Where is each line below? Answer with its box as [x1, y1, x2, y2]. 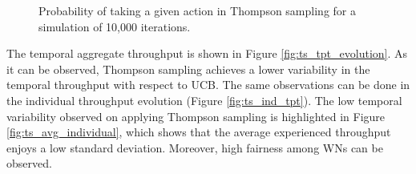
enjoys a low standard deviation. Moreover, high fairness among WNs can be [6, 139, 383, 156]
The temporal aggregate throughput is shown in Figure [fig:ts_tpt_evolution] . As [6, 45, 408, 62]
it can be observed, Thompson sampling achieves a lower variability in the [6, 60, 370, 77]
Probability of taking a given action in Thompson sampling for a [38, 2, 356, 18]
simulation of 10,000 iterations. [38, 18, 191, 34]
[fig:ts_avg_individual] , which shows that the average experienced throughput [6, 123, 391, 140]
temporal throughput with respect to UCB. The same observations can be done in [6, 76, 410, 93]
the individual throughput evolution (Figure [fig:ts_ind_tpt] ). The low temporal [6, 91, 402, 108]
